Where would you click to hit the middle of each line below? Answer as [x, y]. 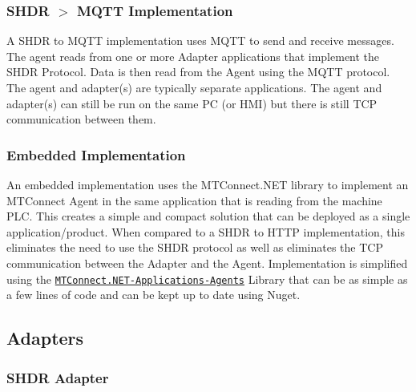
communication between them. [81, 119]
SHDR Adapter [58, 377]
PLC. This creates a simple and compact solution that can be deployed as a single [208, 216]
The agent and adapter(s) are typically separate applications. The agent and [194, 87]
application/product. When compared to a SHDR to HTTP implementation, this [206, 231]
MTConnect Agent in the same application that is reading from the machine [194, 200]
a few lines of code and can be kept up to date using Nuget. [153, 295]
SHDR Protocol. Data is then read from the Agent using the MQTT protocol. [198, 72]
